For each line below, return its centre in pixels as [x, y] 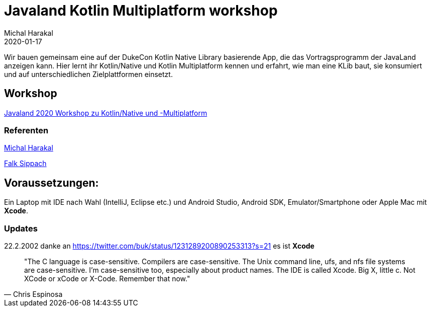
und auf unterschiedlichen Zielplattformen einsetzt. [88, 74]
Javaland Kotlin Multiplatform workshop [141, 11]
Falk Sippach [25, 164]
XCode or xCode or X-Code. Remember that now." [107, 278]
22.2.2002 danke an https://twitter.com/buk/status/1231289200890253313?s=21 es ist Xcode [159, 246]
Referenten [26, 130]
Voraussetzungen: [51, 183]
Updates [21, 228]
